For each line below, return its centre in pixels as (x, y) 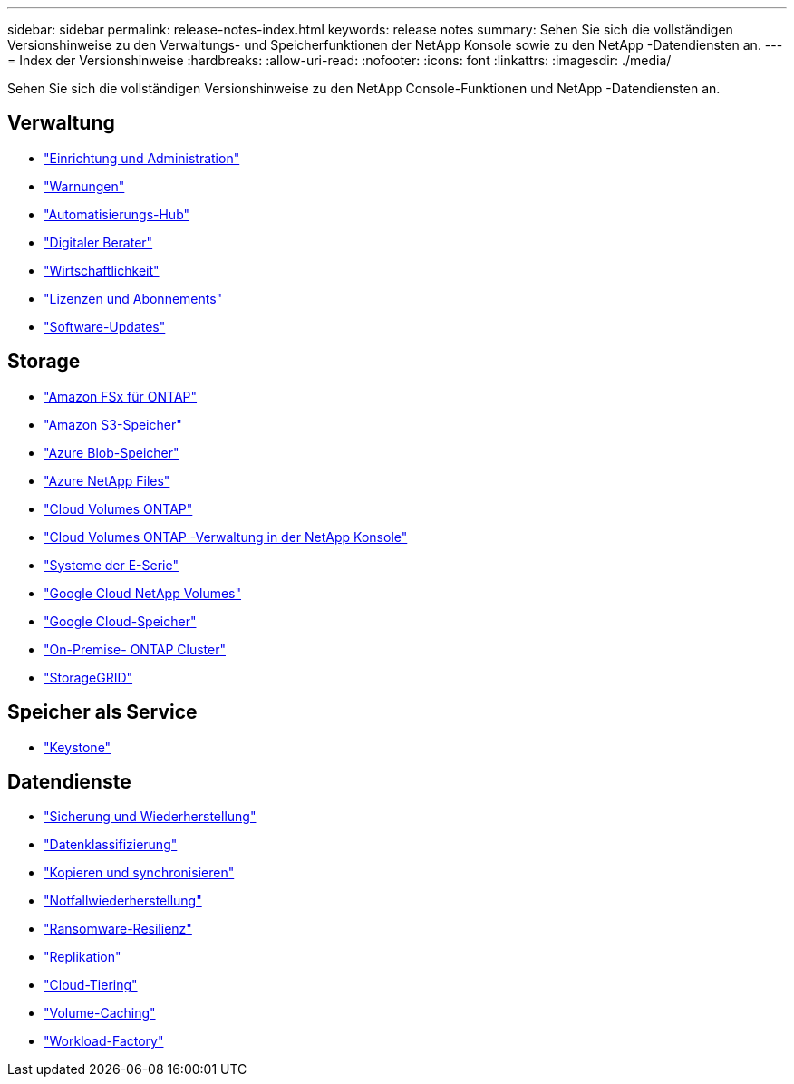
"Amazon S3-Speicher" (113, 424)
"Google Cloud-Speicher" (120, 621)
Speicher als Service (102, 712)
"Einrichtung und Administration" (142, 158)
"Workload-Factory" (104, 1041)
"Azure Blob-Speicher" (111, 452)
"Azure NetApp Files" (107, 480)
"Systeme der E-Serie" (111, 565)
